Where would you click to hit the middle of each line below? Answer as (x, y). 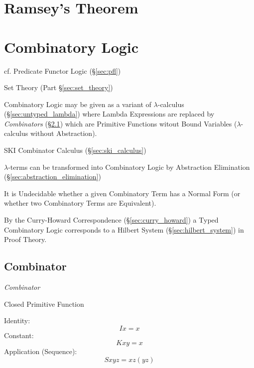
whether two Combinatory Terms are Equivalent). (80, 203)
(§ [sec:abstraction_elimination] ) (53, 177)
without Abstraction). (63, 133)
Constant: (19, 335)
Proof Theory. (25, 239)
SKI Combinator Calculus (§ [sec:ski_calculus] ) (75, 150)
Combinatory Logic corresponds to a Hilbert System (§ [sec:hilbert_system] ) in (124, 229)
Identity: (17, 320)
